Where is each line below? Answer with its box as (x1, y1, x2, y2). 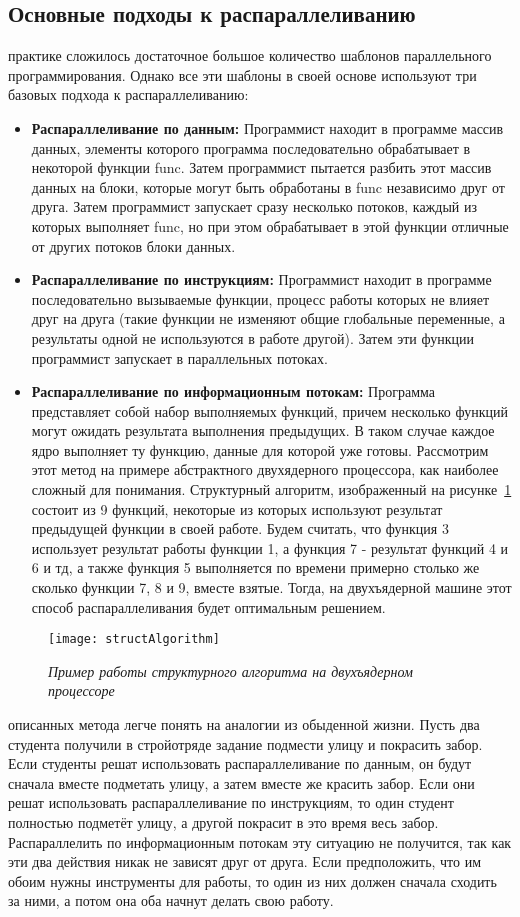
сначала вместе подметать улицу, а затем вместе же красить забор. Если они (8, 772, 475, 793)
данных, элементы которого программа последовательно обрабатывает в (31, 137, 471, 158)
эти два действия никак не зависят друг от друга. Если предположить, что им (8, 851, 482, 872)
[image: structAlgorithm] (48, 632, 220, 647)
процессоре (48, 680, 115, 701)
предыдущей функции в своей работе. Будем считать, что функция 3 (31, 518, 449, 539)
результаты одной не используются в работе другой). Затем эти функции (31, 327, 474, 348)
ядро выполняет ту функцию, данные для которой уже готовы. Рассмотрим (31, 439, 489, 460)
